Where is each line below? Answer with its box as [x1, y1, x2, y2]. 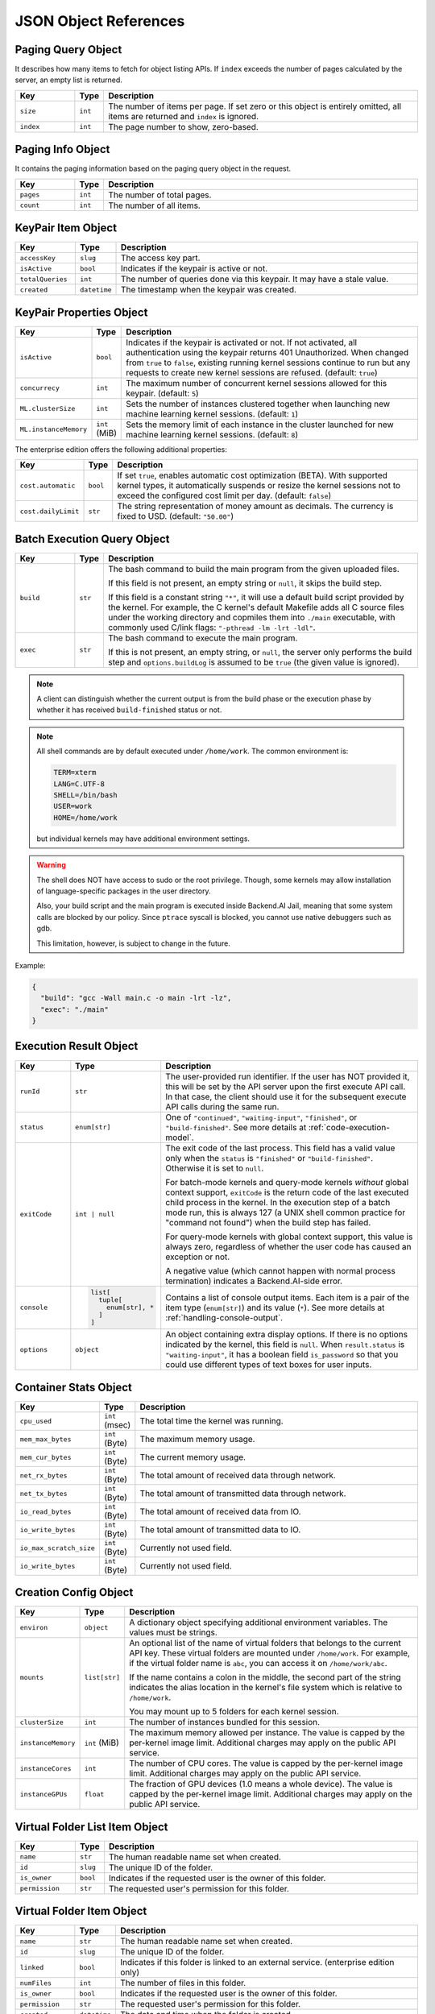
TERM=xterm [53, 768, 97, 777]
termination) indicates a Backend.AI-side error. [165, 1275, 342, 1287]
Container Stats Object [14, 1380, 132, 1394]
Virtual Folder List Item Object [14, 1820, 168, 1834]
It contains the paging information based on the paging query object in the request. [14, 164, 292, 173]
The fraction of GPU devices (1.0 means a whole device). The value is [129, 1779, 393, 1790]
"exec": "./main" [40, 1005, 109, 1014]
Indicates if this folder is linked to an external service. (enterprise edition [119, 1957, 395, 1968]
